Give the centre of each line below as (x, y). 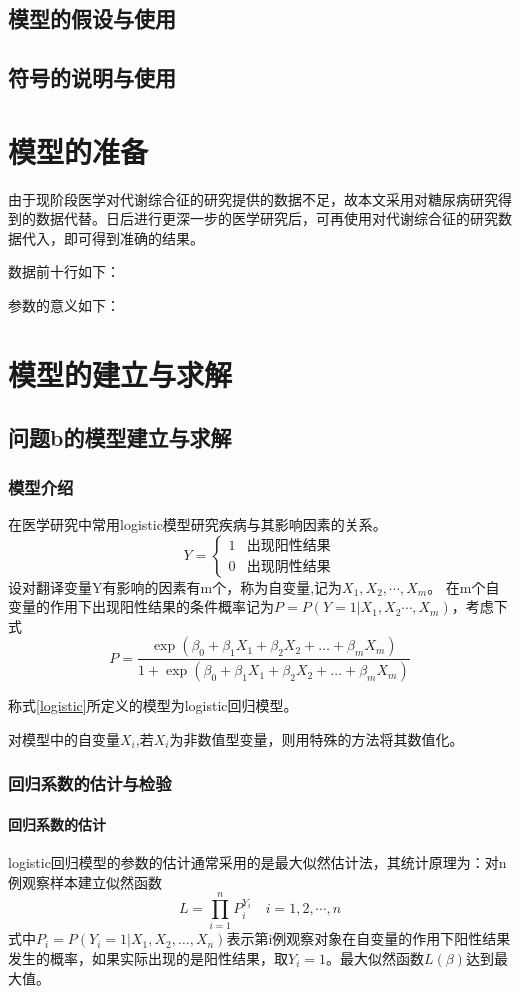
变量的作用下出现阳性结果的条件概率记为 (141, 606)
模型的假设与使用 (92, 18)
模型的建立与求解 (120, 373)
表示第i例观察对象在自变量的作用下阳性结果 (368, 938)
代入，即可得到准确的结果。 (112, 237)
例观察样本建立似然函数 (85, 881)
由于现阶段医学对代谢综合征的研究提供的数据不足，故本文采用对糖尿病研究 (253, 198)
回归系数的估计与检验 (90, 783)
